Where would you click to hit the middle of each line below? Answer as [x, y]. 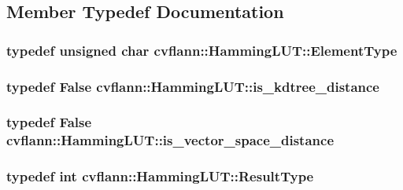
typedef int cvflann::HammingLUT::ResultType [160, 176]
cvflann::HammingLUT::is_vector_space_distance [170, 140]
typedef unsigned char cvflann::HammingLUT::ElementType [202, 50]
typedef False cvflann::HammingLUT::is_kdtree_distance [193, 86]
